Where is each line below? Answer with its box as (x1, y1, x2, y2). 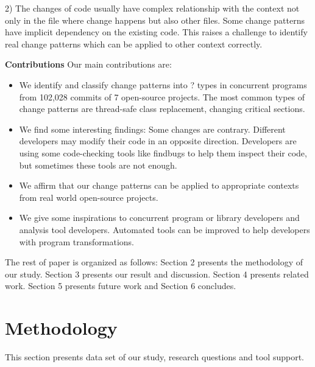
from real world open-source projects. (19, 190, 158, 203)
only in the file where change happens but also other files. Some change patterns (5, 13, 305, 26)
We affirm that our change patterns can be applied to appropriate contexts (19, 179, 299, 192)
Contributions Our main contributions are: (5, 58, 172, 71)
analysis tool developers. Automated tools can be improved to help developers (19, 223, 310, 236)
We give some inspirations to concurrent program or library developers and (19, 211, 300, 224)
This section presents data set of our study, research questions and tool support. (5, 351, 304, 363)
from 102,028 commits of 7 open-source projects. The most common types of (19, 90, 305, 103)
